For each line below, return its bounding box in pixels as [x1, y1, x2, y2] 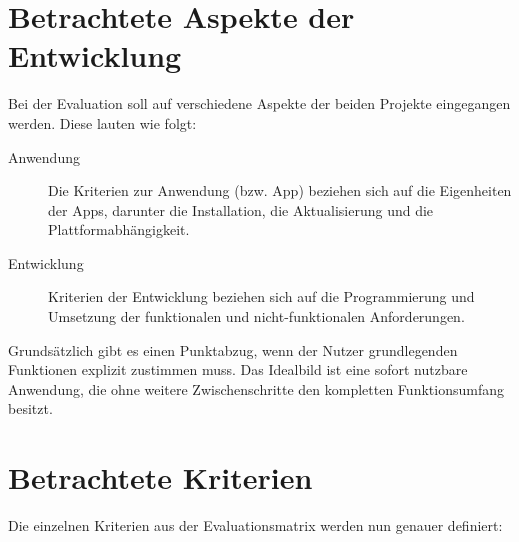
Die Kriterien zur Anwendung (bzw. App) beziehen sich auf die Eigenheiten [48, 180, 512, 201]
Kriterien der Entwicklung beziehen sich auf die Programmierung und [48, 286, 475, 307]
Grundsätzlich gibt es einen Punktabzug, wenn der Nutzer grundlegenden [8, 339, 458, 360]
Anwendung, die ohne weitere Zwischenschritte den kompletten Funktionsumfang [8, 378, 504, 399]
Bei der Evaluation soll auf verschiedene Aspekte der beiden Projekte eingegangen [8, 93, 511, 114]
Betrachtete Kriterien [8, 457, 313, 498]
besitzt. [8, 398, 53, 419]
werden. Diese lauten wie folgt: [8, 112, 197, 133]
